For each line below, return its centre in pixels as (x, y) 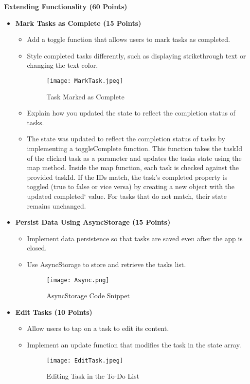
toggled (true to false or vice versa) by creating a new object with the (131, 186)
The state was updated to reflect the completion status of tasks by (126, 139)
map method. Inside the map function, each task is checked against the (133, 167)
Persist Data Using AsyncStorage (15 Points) (93, 222)
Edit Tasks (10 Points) (54, 312)
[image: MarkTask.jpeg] (85, 81)
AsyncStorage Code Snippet (88, 296)
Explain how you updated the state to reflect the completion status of (131, 113)
